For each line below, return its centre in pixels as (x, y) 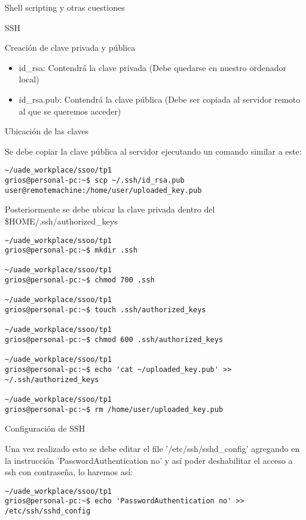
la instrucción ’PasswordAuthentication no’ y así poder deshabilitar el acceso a (149, 460)
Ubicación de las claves (47, 131)
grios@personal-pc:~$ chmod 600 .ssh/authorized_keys (114, 340)
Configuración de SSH (45, 428)
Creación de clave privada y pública (70, 47)
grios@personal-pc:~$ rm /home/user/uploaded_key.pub (114, 409)
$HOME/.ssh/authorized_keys (61, 221)
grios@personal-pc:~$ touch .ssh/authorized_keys (105, 310)
